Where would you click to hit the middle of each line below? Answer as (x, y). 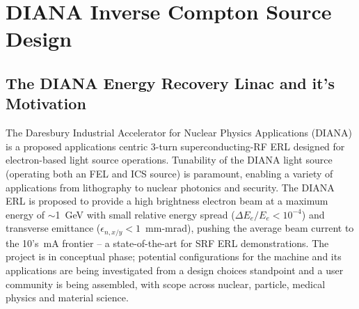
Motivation (46, 103)
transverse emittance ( (53, 228)
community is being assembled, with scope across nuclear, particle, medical (166, 284)
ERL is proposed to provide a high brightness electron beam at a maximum (167, 201)
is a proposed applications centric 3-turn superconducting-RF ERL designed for (175, 146)
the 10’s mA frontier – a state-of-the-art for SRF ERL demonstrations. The (167, 243)
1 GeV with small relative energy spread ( (145, 214)
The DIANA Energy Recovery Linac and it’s (170, 82)
